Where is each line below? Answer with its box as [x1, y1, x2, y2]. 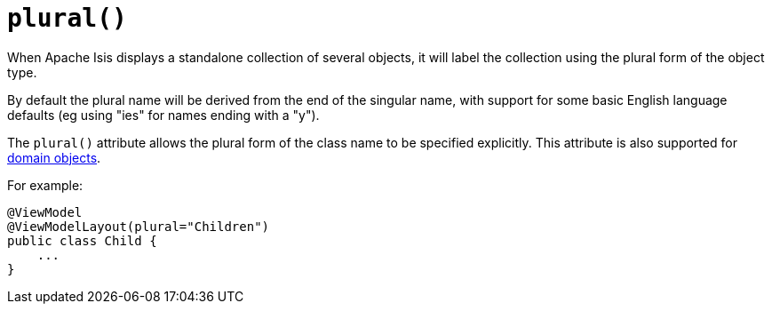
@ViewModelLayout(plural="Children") [7, 219, 270, 234]
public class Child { [7, 233, 157, 248]
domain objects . [7, 149, 101, 165]
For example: [7, 177, 84, 193]
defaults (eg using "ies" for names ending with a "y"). [7, 107, 320, 123]
